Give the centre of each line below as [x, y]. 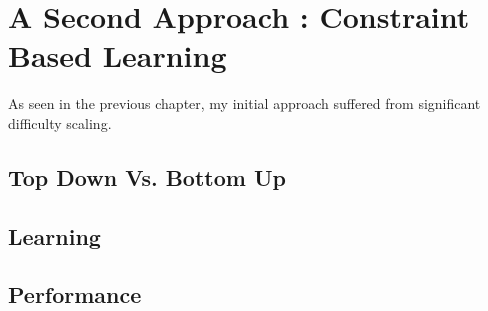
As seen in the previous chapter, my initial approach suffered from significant [244, 103]
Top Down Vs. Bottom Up [147, 176]
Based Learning [117, 55]
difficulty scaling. [60, 122]
